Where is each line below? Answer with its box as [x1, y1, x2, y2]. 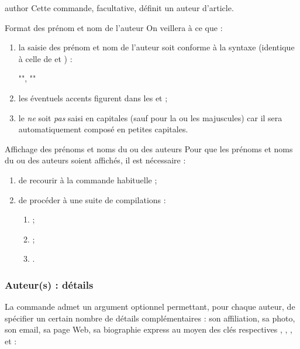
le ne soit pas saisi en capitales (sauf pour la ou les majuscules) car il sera [18, 111, 282, 124]
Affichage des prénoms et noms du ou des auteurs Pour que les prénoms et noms [5, 142, 293, 155]
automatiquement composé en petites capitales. [18, 123, 188, 135]
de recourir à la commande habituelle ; [18, 173, 157, 186]
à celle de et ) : [18, 52, 73, 64]
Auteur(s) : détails [5, 277, 94, 292]
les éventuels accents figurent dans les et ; [18, 91, 168, 104]
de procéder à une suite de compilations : [18, 193, 166, 206]
